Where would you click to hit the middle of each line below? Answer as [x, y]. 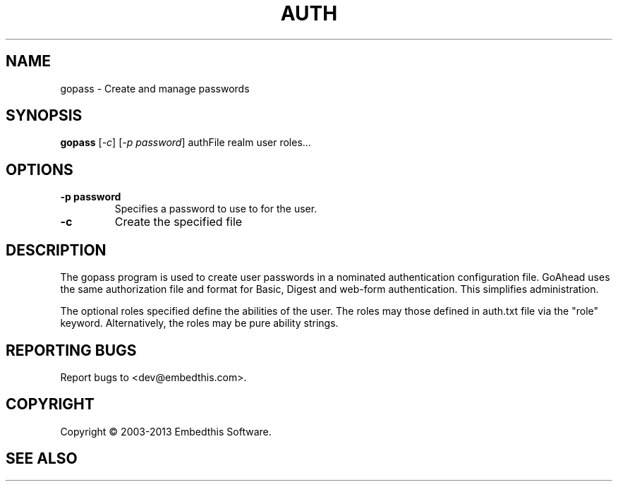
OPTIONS [40, 169]
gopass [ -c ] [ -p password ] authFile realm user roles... [186, 143]
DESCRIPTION [56, 250]
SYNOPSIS [44, 116]
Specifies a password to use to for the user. [216, 209]
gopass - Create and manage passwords [155, 88]
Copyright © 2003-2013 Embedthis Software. [166, 431]
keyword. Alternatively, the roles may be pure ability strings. [199, 323]
